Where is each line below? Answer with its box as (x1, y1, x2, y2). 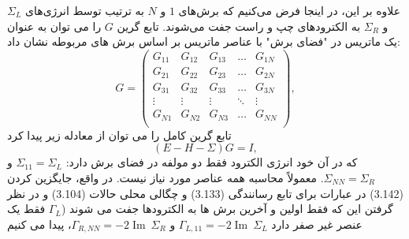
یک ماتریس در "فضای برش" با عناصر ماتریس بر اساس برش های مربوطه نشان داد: (7, 33, 400, 50)
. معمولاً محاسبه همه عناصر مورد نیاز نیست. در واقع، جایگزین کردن (7, 170, 324, 186)
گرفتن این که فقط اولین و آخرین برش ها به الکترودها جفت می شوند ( (61, 200, 393, 217)
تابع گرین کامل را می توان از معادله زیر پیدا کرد (7, 126, 232, 143)
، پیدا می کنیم (7, 215, 72, 232)
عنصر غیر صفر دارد (271, 215, 363, 232)
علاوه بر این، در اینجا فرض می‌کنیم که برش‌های (178, 2, 400, 18)
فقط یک (7, 200, 46, 217)
